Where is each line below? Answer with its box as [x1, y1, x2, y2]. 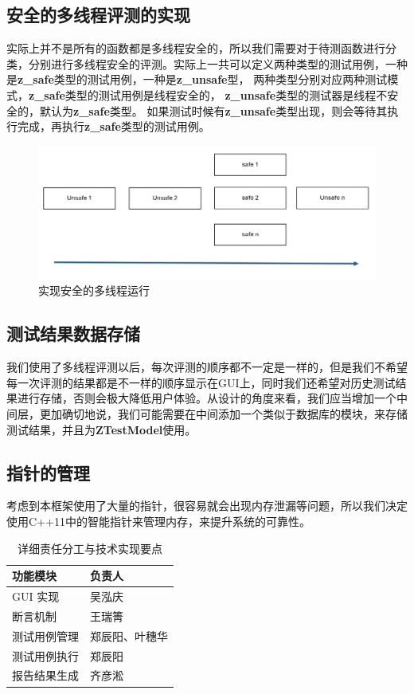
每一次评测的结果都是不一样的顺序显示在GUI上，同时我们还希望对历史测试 [6, 374, 396, 390]
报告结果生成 [12, 667, 79, 684]
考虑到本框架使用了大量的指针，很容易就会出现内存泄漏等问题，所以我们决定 [6, 497, 408, 514]
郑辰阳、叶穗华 [90, 627, 168, 644]
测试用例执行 [12, 647, 79, 664]
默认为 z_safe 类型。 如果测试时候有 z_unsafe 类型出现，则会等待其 [39, 102, 388, 119]
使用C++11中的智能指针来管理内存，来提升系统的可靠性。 [6, 513, 310, 530]
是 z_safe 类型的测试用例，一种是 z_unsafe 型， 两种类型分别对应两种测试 [6, 71, 388, 88]
